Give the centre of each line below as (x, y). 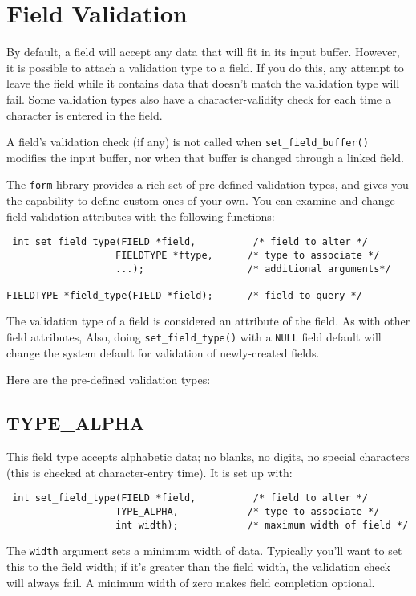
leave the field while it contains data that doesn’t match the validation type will (203, 83)
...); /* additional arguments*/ (253, 269)
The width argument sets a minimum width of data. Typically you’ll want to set (204, 551)
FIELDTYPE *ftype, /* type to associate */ (248, 255)
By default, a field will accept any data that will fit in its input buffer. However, (203, 52)
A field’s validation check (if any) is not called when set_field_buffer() (188, 142)
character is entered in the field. (85, 114)
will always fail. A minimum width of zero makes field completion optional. (191, 582)
